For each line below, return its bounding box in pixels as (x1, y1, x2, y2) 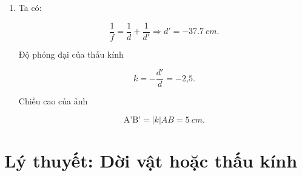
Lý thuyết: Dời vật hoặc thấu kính (4, 148, 298, 173)
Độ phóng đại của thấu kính (18, 47, 124, 60)
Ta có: (18, 1, 42, 13)
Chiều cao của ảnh (18, 95, 88, 107)
